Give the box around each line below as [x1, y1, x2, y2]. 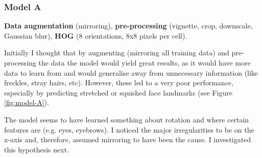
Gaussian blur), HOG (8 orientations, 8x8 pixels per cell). [4, 30, 187, 41]
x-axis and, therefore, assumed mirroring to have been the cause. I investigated [4, 134, 251, 145]
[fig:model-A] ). [4, 97, 49, 108]
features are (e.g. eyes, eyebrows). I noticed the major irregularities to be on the [4, 124, 254, 135]
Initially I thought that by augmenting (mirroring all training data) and [4, 47, 229, 58]
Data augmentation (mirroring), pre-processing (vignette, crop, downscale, [4, 20, 253, 31]
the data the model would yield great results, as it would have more [38, 57, 251, 68]
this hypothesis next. [4, 144, 69, 154]
